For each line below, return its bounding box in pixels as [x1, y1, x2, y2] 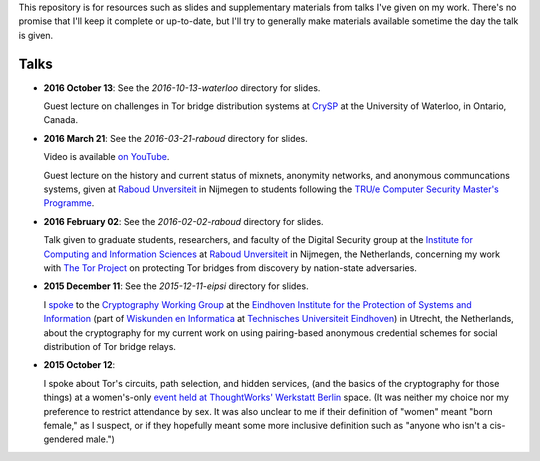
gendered [43, 433, 84, 445]
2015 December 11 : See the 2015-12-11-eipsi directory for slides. [43, 280, 309, 292]
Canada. [43, 114, 79, 126]
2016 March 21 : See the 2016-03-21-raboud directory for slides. [43, 132, 309, 144]
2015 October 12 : [43, 359, 116, 371]
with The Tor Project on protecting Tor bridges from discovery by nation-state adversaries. [43, 261, 417, 274]
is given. [18, 29, 54, 41]
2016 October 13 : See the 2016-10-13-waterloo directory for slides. [43, 81, 321, 94]
